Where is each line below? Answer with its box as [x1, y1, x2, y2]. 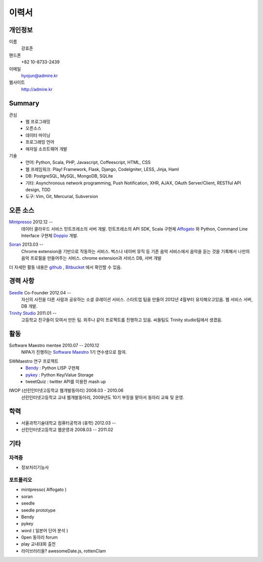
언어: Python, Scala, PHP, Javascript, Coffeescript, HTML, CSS [25, 160, 151, 165]
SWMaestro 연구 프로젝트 [9, 358, 59, 364]
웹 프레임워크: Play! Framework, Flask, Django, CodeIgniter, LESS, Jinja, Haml [25, 166, 179, 172]
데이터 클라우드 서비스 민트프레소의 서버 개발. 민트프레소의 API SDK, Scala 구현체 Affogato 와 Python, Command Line [21, 226, 248, 232]
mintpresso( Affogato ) [21, 487, 67, 492]
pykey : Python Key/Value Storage [25, 372, 94, 378]
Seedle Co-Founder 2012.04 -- [9, 290, 72, 295]
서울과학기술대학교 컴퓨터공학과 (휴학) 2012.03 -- [21, 420, 116, 426]
